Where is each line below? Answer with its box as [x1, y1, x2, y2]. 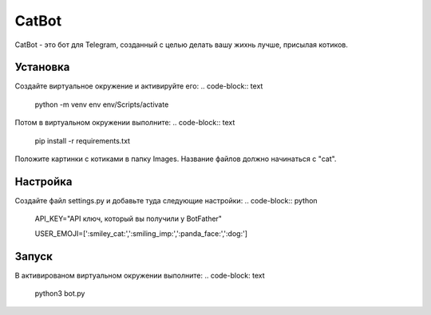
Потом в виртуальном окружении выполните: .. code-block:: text [14, 118, 235, 128]
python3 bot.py [34, 289, 85, 298]
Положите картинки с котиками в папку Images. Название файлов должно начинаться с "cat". [14, 154, 337, 163]
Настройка [14, 175, 73, 188]
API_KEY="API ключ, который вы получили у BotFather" [34, 214, 223, 223]
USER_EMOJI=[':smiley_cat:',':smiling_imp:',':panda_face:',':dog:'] [34, 228, 247, 238]
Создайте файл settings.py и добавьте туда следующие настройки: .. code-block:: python [14, 195, 318, 205]
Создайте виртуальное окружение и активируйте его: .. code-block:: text [14, 81, 263, 91]
